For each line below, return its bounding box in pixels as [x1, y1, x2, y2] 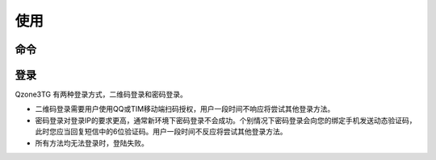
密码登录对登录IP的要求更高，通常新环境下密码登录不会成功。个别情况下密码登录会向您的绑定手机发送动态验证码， [35, 115, 417, 125]
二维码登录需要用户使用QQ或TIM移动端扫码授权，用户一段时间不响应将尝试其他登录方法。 [35, 105, 335, 114]
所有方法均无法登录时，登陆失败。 [35, 137, 149, 148]
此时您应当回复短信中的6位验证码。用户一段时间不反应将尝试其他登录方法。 [35, 127, 287, 137]
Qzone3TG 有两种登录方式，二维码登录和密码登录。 [15, 89, 187, 100]
